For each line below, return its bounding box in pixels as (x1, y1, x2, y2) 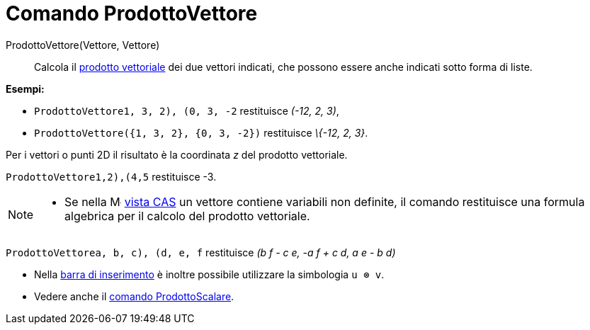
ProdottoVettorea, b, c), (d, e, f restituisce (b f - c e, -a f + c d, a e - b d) (6, 246, 396, 258)
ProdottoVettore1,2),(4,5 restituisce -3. (6, 170, 217, 183)
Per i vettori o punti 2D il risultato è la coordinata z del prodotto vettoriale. (6, 148, 348, 161)
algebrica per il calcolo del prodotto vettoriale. (64, 208, 310, 223)
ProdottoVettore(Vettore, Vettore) (6, 38, 160, 51)
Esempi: (6, 82, 45, 95)
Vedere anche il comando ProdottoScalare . (34, 290, 234, 302)
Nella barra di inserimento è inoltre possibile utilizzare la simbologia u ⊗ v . (34, 268, 385, 280)
